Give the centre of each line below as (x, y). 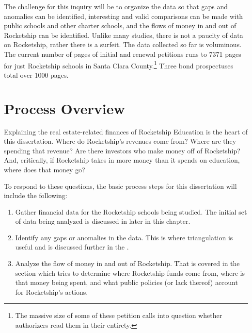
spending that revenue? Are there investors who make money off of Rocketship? (122, 150)
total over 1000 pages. (36, 75)
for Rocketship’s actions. (52, 291)
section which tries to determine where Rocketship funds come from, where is (130, 273)
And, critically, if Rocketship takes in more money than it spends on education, (122, 160)
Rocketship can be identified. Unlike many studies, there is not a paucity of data (124, 35)
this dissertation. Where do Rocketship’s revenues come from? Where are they (120, 141)
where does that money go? (45, 169)
